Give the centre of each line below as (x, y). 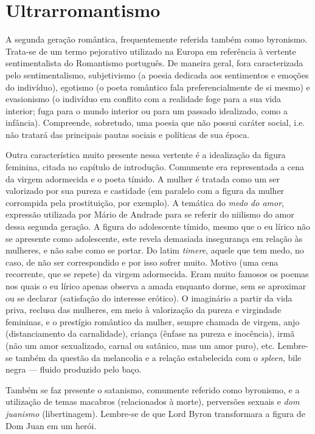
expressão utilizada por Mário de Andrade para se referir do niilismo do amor (150, 214)
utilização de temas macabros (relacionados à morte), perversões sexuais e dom (153, 401)
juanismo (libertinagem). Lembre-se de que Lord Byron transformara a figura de (155, 413)
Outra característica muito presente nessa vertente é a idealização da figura (146, 155)
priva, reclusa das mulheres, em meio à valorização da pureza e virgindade (144, 310)
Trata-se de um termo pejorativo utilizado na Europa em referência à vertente (151, 51)
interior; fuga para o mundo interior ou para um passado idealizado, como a (147, 110)
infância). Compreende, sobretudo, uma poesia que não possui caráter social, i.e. (155, 122)
